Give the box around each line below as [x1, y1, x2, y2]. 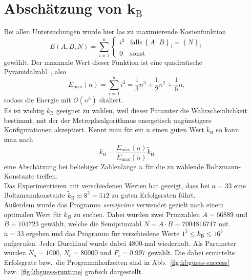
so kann [216, 124, 239, 135]
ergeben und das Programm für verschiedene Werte [26, 228, 180, 238]
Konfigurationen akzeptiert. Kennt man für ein [4, 124, 144, 135]
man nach [4, 134, 33, 144]
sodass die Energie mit [4, 95, 71, 105]
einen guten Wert [152, 124, 204, 135]
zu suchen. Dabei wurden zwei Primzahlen [73, 209, 200, 219]
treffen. [36, 171, 58, 181]
